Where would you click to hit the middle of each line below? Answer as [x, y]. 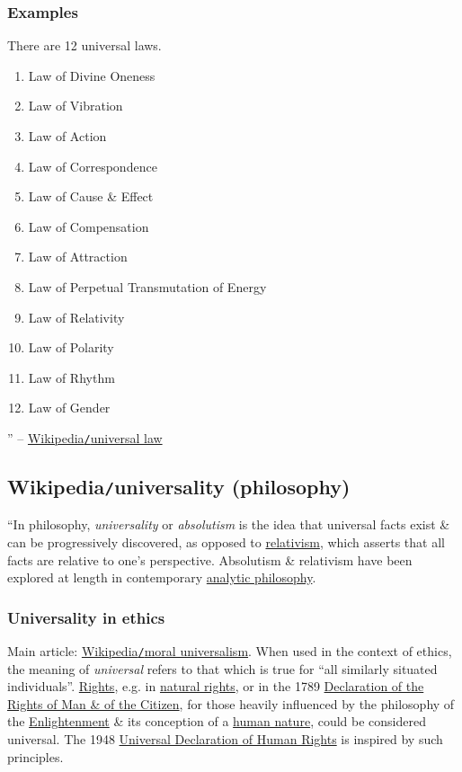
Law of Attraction [78, 257]
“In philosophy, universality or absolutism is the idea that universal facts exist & [229, 524]
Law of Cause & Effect [91, 196]
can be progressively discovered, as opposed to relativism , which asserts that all [226, 541]
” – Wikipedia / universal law [85, 437]
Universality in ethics [86, 617]
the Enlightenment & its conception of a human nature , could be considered [217, 721]
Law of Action [67, 136]
